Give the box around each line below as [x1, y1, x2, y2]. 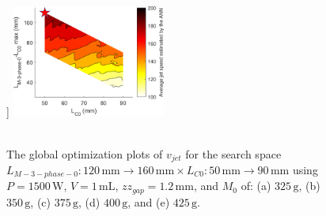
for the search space [185, 145, 282, 162]
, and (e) [127, 193, 170, 210]
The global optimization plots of [6, 145, 163, 162]
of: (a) [241, 177, 271, 194]
